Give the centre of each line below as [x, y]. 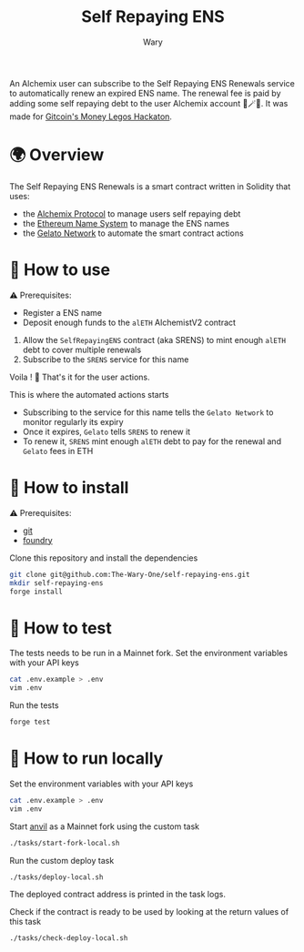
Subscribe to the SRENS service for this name [106, 359]
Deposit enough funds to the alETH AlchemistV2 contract [129, 322]
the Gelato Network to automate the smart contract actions [133, 233]
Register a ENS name [62, 312]
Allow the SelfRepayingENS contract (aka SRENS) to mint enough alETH [154, 339]
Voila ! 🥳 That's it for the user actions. [80, 377]
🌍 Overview [57, 155]
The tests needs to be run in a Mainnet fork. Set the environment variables [149, 653]
